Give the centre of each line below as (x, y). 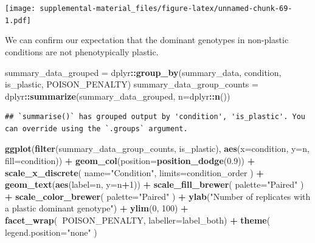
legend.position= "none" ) (51, 232)
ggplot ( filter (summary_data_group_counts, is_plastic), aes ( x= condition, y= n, (157, 149)
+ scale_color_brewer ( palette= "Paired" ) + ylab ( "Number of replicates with (158, 196)
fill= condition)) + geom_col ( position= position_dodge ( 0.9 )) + (130, 161)
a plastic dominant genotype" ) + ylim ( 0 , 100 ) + (97, 208)
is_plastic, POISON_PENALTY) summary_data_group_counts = (132, 84)
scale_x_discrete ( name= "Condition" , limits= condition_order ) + (134, 172)
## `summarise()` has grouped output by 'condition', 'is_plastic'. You (155, 117)
